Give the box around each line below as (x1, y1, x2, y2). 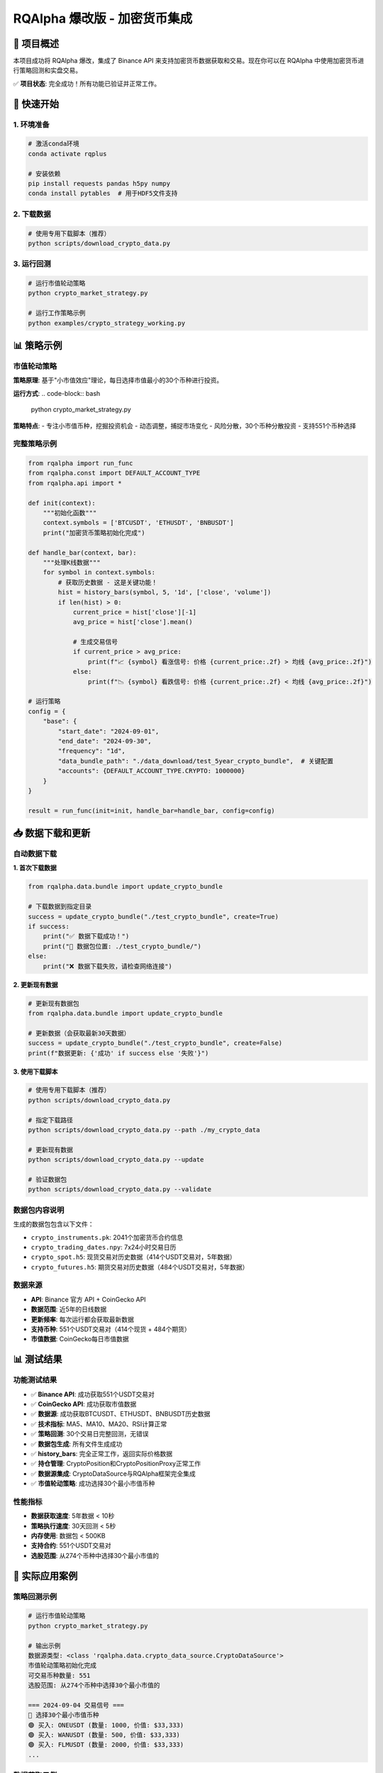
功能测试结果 (13, 1375, 57, 1385)
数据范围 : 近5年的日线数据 (30, 1305, 107, 1313)
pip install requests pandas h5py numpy (28, 179, 170, 187)
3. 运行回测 (13, 259, 51, 269)
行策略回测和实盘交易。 (13, 66, 82, 74)
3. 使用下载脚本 (13, 1067, 58, 1076)
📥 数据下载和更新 (13, 827, 91, 840)
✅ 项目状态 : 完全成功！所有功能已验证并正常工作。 (13, 79, 161, 88)
